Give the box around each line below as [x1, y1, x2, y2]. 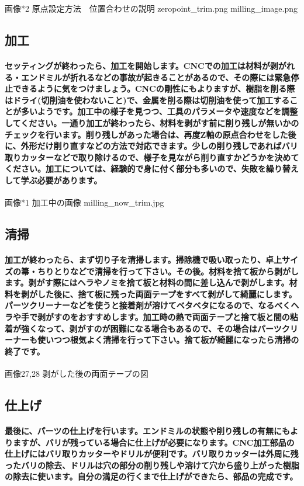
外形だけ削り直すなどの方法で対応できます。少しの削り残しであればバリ [20, 140, 298, 152]
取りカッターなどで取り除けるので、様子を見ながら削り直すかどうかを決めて [5, 151, 299, 163]
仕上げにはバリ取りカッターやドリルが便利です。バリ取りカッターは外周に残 [5, 447, 299, 460]
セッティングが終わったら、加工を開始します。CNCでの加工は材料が [5, 59, 270, 71]
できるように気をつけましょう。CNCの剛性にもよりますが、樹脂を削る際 [12, 82, 295, 95]
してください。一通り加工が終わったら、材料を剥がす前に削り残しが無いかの [5, 116, 299, 129]
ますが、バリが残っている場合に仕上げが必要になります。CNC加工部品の [12, 436, 295, 448]
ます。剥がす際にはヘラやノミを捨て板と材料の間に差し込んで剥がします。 [5, 276, 289, 289]
